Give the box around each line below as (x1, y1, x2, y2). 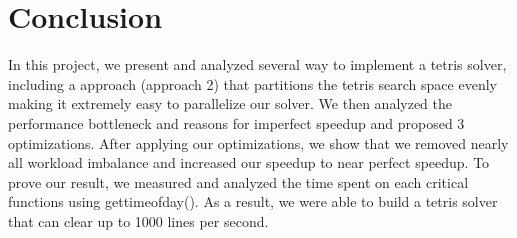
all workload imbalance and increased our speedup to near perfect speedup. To (8, 152, 490, 173)
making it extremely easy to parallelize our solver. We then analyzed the (8, 93, 453, 114)
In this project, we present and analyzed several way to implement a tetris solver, (8, 54, 507, 75)
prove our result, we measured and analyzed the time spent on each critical (8, 171, 469, 192)
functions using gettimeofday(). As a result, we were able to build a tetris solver (8, 191, 498, 212)
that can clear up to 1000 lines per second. (8, 210, 269, 231)
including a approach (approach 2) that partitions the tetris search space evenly (8, 73, 497, 94)
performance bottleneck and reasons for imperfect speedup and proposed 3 (8, 112, 465, 133)
